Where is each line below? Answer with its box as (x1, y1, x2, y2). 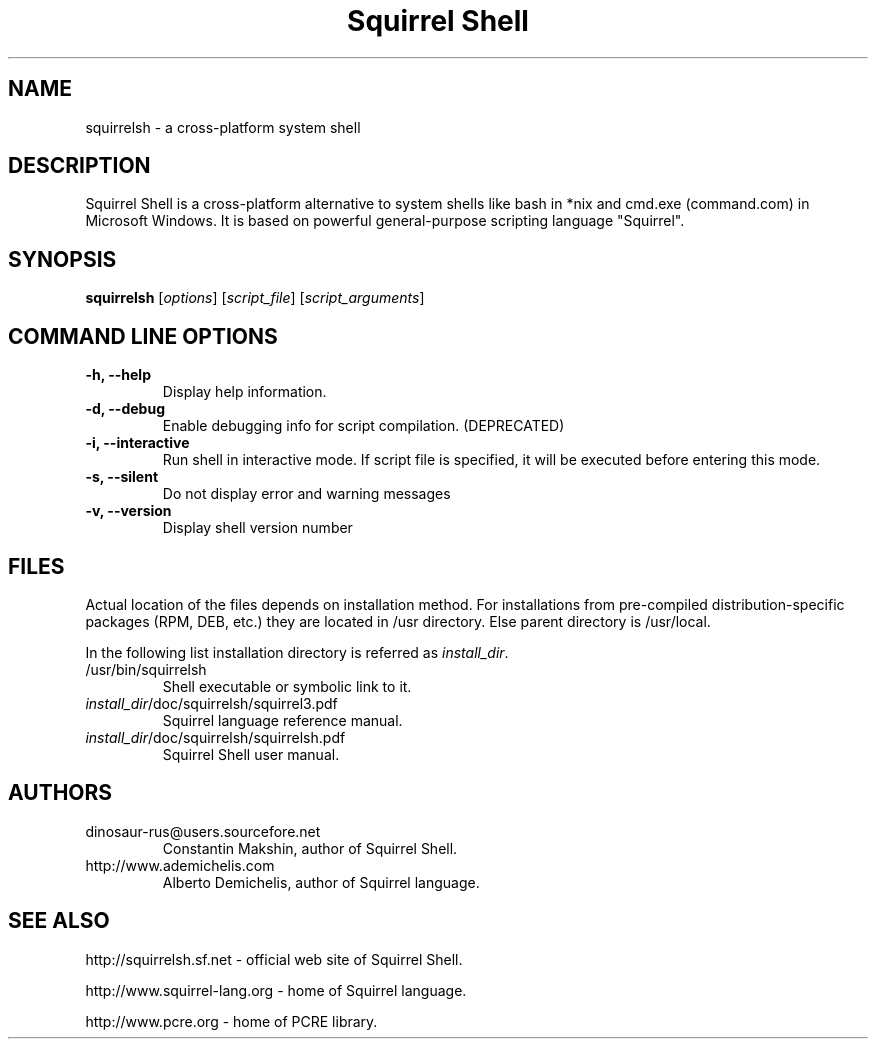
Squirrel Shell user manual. (162, 745, 340, 763)
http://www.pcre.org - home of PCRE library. (85, 1012, 378, 1030)
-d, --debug (85, 400, 165, 418)
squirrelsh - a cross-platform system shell (85, 118, 361, 136)
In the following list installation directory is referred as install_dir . (85, 643, 509, 661)
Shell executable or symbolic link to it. (162, 677, 412, 695)
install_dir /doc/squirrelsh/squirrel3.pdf (85, 694, 338, 712)
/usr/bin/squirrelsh (85, 660, 207, 678)
